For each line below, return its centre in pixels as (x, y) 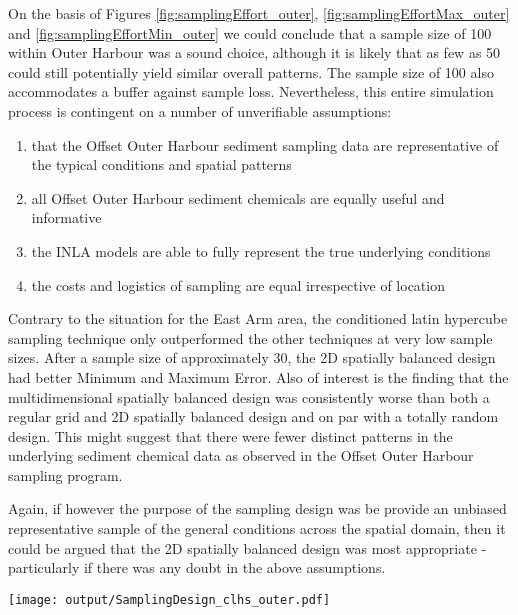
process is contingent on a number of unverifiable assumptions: (200, 110)
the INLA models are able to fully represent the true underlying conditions (261, 250)
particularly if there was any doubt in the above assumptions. (197, 567)
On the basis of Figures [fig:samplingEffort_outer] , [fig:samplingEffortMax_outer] (259, 13)
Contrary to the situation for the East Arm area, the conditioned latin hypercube (258, 318)
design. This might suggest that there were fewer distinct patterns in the (230, 435)
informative (66, 217)
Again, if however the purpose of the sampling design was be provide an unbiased (257, 508)
